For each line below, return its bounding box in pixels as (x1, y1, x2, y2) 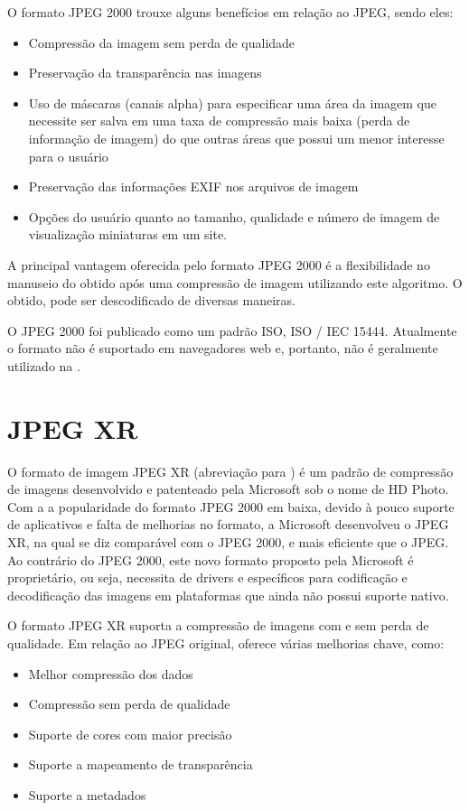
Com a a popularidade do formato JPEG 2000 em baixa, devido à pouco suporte (7, 497, 455, 516)
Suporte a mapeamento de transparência (28, 755, 253, 774)
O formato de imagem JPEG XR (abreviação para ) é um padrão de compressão (7, 461, 454, 480)
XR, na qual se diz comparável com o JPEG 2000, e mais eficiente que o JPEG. (7, 533, 449, 551)
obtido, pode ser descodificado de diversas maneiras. (7, 291, 296, 310)
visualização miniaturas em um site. (28, 225, 227, 244)
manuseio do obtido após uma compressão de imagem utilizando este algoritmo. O (7, 273, 463, 292)
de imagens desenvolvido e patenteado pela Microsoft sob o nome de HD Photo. (7, 479, 449, 498)
